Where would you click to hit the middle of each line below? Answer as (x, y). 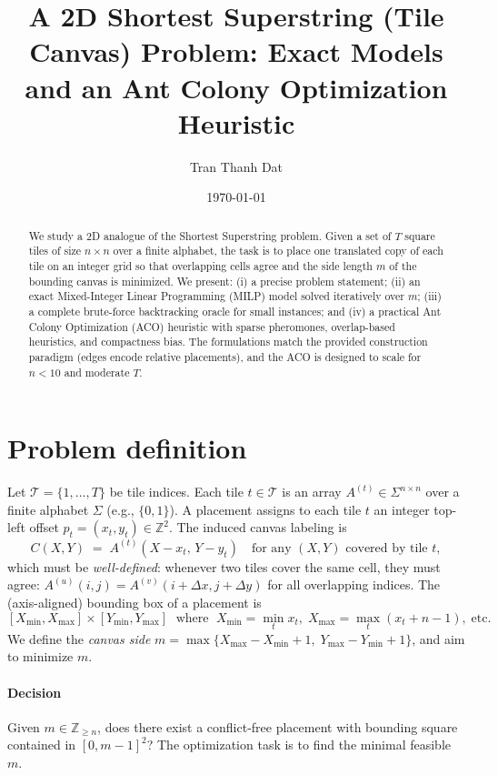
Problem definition (127, 448)
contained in (42, 745)
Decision (35, 692)
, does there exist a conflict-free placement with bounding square (278, 726)
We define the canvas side (79, 638)
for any (271, 548)
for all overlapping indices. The (354, 584)
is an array (312, 492)
